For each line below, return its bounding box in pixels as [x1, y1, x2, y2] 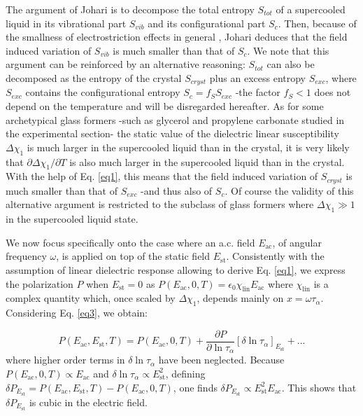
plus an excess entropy [209, 70, 306, 85]
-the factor [235, 85, 280, 99]
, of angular [272, 235, 322, 249]
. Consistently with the [226, 249, 325, 263]
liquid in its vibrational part [6, 15, 127, 30]
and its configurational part [148, 15, 266, 30]
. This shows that [281, 380, 357, 394]
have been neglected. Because [158, 352, 285, 367]
